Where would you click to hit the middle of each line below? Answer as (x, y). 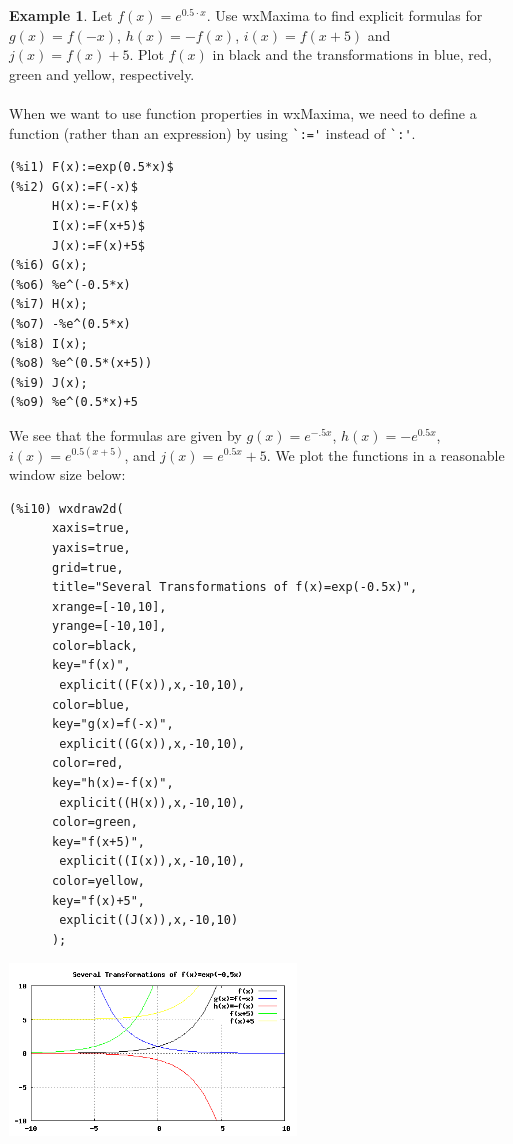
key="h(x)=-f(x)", (112, 783)
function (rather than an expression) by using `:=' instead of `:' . (212, 132)
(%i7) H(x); (48, 304)
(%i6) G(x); (48, 265)
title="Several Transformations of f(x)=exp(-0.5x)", (234, 587)
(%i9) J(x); (48, 382)
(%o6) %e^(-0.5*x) (70, 284)
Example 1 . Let (61, 15)
